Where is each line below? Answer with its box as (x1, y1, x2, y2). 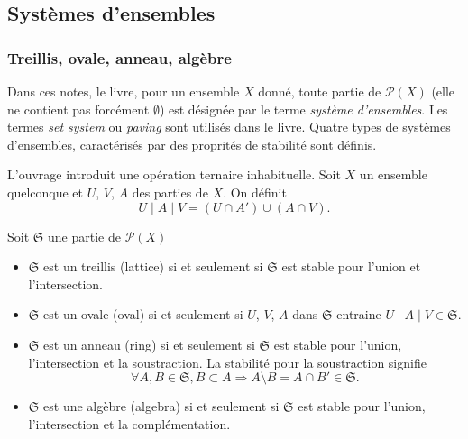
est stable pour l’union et (281, 257, 421, 276)
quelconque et (7, 182, 83, 201)
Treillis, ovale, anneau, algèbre (7, 46, 232, 69)
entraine (336, 305, 381, 324)
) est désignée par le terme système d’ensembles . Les (159, 99, 448, 118)
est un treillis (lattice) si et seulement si (43, 257, 263, 276)
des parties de (132, 182, 208, 201)
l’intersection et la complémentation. (28, 414, 231, 433)
